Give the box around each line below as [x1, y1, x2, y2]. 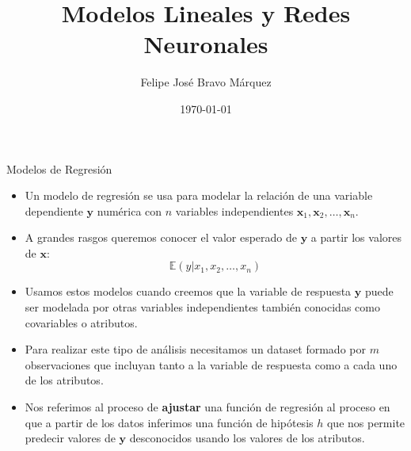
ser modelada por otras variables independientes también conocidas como [25, 299, 380, 315]
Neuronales [143, 28, 268, 60]
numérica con [97, 202, 162, 219]
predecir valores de [25, 430, 116, 446]
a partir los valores [310, 229, 402, 246]
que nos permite [326, 414, 405, 430]
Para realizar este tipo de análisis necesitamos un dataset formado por [25, 341, 366, 357]
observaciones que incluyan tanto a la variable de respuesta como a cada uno [25, 356, 398, 373]
